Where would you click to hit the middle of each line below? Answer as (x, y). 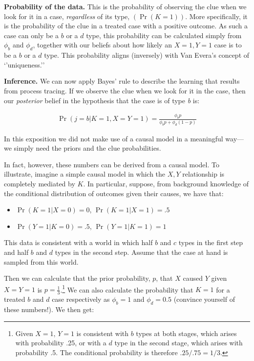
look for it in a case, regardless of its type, (67, 16)
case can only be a (32, 35)
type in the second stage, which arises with (179, 343)
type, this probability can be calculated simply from (164, 35)
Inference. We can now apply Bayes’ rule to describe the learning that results (122, 81)
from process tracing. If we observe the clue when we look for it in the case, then (125, 90)
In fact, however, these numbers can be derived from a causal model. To (112, 164)
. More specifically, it (216, 16)
